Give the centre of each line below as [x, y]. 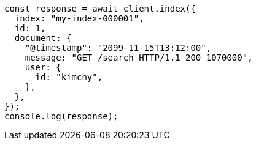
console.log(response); [61, 116]
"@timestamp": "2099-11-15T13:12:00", [118, 48]
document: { [43, 38]
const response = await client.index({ [100, 9]
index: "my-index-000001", [79, 18]
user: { [43, 67]
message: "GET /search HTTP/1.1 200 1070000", [139, 58]
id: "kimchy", [69, 77]
